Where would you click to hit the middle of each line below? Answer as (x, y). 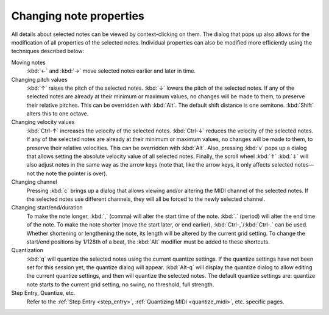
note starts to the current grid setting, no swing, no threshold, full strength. (120, 284)
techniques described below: (48, 51)
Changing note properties (78, 16)
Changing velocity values (43, 122)
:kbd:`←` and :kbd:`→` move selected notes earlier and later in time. (111, 71)
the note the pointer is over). (72, 173)
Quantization (27, 250)
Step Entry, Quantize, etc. (43, 293)
